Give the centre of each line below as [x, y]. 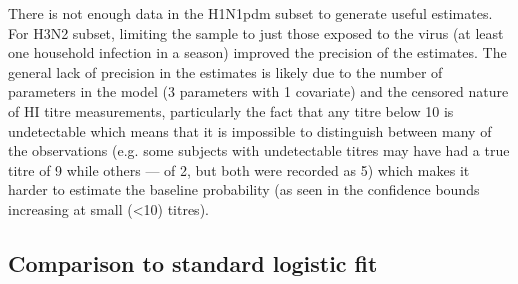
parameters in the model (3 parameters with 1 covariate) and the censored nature [258, 91]
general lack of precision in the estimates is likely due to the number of [225, 71]
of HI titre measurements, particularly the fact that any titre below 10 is [231, 110]
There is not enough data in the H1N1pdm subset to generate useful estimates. [250, 13]
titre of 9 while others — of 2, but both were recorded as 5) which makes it [239, 169]
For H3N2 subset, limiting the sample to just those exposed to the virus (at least [256, 32]
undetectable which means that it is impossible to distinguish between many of [250, 130]
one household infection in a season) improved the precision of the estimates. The [257, 52]
